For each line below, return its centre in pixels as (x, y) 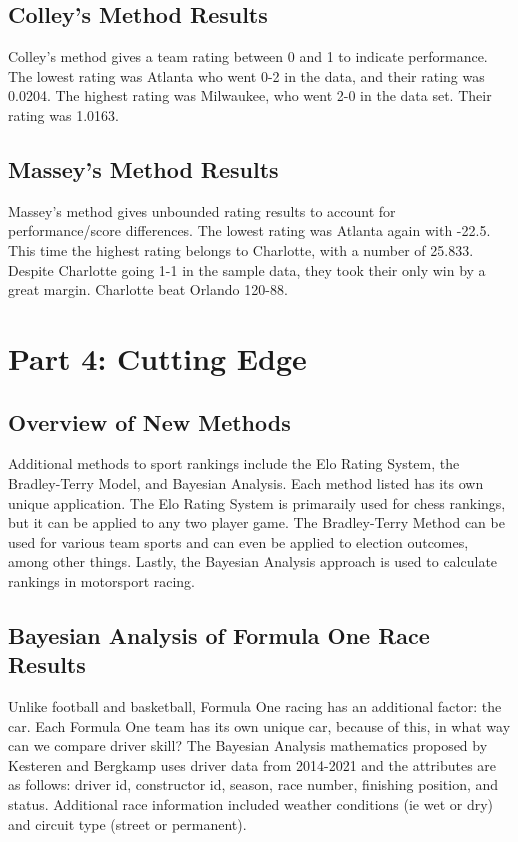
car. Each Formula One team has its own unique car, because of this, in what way (259, 725)
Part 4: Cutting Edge (157, 357)
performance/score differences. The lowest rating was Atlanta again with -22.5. (249, 230)
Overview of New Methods (149, 421)
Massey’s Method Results (143, 168)
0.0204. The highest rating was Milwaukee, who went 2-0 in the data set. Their (250, 95)
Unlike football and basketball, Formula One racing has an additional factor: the (255, 706)
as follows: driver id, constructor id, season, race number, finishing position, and (253, 784)
